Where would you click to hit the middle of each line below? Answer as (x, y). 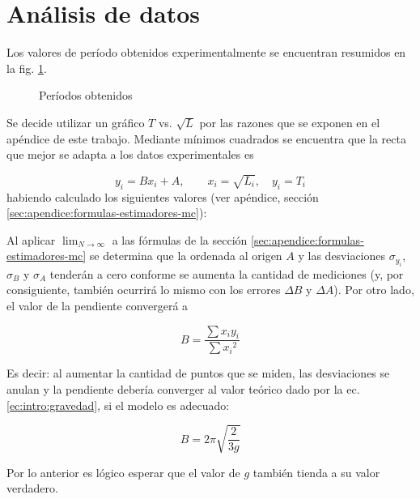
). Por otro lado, (374, 290)
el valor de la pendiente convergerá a (98, 306)
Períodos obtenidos (86, 95)
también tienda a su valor (316, 472)
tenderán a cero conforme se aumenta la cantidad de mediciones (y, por (227, 273)
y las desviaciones (342, 256)
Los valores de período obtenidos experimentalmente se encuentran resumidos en (206, 52)
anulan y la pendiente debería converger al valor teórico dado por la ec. (183, 389)
